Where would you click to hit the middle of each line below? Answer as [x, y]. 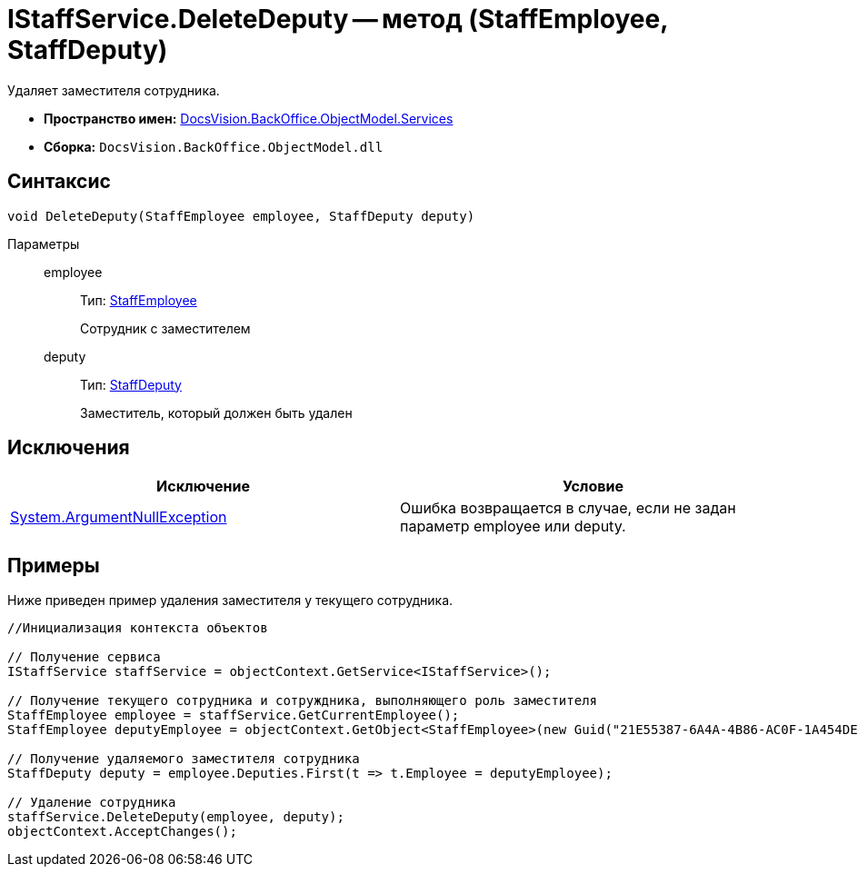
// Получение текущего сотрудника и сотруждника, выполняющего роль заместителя [303, 701]
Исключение [203, 487]
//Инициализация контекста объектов [138, 628]
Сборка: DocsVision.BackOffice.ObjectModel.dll [214, 146]
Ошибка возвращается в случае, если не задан [568, 508]
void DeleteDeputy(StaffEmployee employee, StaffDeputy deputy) [241, 216]
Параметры [44, 243]
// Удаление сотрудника [92, 803]
